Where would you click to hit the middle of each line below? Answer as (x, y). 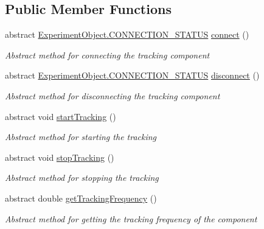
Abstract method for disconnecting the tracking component (113, 95)
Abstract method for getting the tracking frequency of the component (131, 218)
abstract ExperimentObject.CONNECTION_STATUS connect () (127, 34)
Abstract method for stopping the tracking (82, 178)
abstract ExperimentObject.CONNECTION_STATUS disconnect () (132, 75)
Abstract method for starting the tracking (81, 137)
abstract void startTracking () (61, 116)
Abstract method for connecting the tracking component (107, 55)
